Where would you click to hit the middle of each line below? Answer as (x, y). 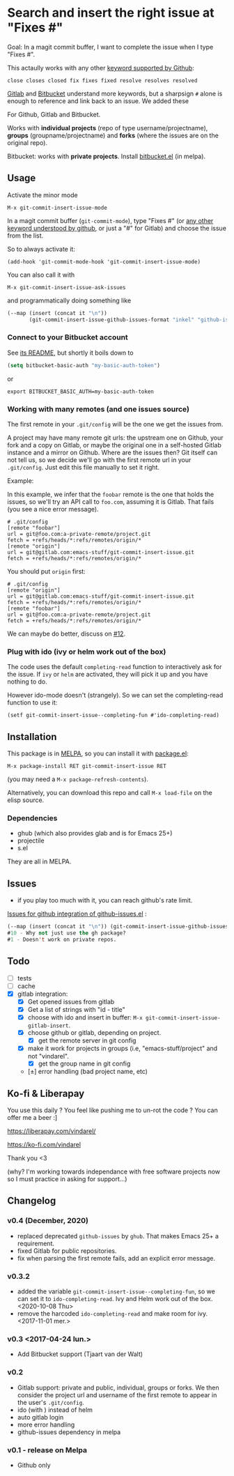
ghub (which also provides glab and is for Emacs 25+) (95, 833)
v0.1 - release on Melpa (47, 1450)
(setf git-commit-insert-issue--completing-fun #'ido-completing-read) (113, 716)
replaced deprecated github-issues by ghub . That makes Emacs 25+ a (118, 1236)
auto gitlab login (40, 1417)
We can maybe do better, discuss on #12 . (67, 633)
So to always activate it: (41, 249)
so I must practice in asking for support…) (67, 1179)
